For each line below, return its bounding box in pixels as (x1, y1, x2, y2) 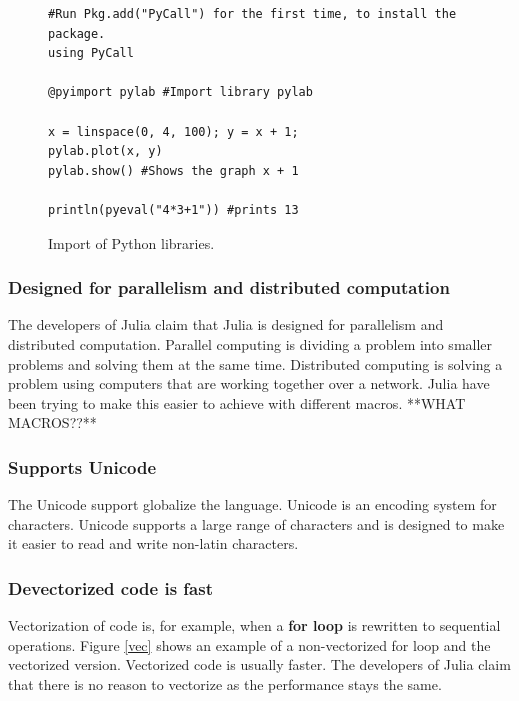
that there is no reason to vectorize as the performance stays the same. (8, 673, 442, 694)
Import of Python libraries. (48, 232, 215, 253)
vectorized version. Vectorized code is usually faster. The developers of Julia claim (8, 654, 511, 675)
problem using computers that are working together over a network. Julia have (8, 373, 490, 394)
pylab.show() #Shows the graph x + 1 (48, 163, 299, 178)
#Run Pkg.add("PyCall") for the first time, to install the (48, 7, 457, 21)
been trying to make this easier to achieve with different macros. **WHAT (8, 392, 466, 413)
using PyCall (48, 46, 134, 61)
